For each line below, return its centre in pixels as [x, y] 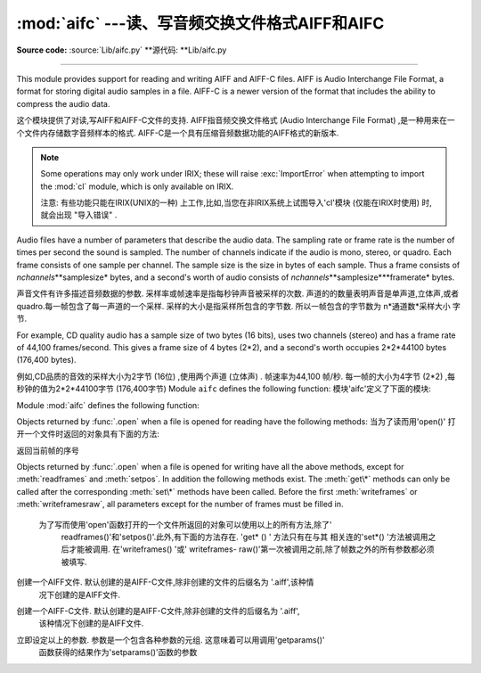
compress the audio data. [63, 103]
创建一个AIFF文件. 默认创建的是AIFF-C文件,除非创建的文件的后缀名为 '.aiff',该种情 [165, 582]
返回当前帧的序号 [48, 450]
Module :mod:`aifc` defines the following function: [108, 405]
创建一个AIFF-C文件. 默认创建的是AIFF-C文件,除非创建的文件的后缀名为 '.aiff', [158, 611]
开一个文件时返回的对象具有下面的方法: [88, 434]
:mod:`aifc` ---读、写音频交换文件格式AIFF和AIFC [200, 23]
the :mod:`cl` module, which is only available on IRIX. [137, 186]
